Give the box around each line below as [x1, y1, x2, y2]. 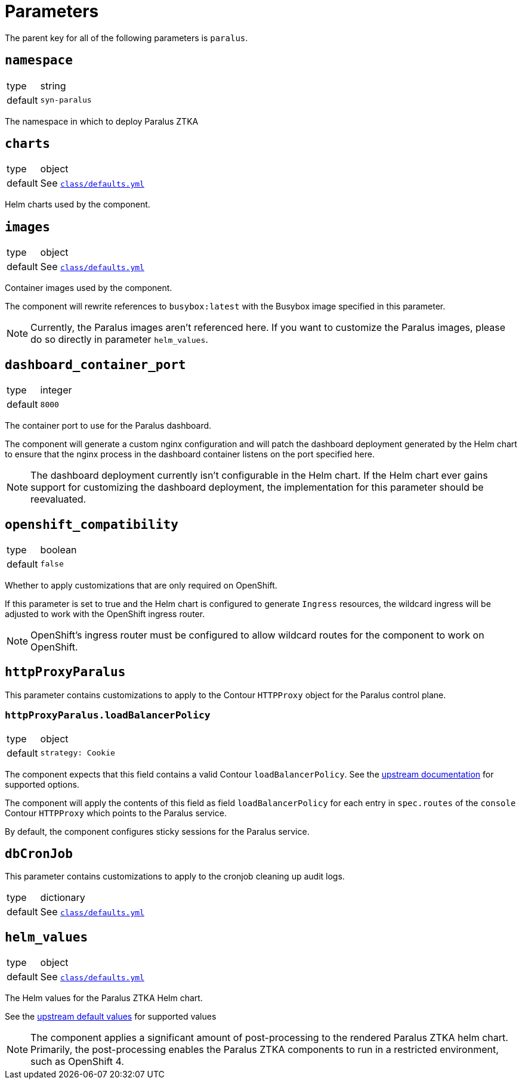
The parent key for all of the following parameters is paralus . [5, 32, 248, 43]
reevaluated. [30, 493, 87, 506]
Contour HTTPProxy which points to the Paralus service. [5, 807, 227, 818]
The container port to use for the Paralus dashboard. [5, 420, 212, 431]
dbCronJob [5, 846, 73, 861]
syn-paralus [40, 95, 92, 105]
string [40, 79, 66, 92]
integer [40, 384, 72, 397]
